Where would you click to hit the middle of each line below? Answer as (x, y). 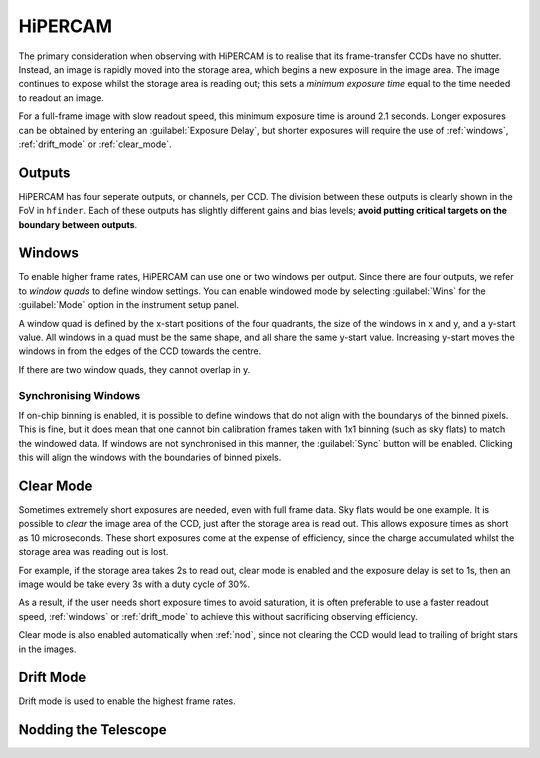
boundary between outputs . (78, 224)
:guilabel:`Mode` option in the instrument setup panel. (129, 305)
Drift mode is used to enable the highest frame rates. (127, 701)
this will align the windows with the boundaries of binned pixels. (150, 457)
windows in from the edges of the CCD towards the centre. (140, 351)
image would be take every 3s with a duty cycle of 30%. (134, 584)
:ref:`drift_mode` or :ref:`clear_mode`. (95, 144)
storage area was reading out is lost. (93, 552)
